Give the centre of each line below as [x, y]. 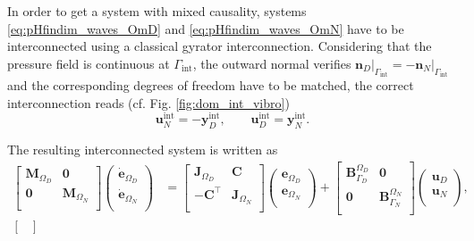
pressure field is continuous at [89, 63]
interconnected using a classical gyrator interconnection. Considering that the [220, 46]
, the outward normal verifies [272, 63]
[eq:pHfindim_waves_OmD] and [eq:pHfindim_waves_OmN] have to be [206, 28]
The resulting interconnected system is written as [143, 150]
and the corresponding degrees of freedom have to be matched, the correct [211, 85]
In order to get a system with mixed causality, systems [157, 11]
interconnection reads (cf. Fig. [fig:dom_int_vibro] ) [148, 102]
